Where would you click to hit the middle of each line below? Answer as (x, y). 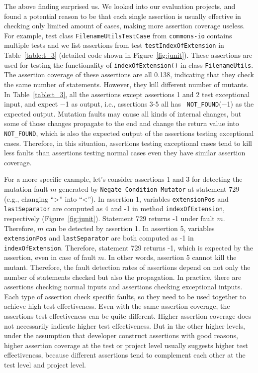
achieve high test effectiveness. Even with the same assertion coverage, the (117, 306)
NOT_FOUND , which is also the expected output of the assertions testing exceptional (129, 133)
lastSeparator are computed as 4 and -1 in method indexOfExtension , (114, 208)
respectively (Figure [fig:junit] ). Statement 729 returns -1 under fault (109, 218)
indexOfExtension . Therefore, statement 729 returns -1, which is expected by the (129, 247)
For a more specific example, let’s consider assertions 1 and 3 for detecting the (123, 179)
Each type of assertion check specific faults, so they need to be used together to (125, 296)
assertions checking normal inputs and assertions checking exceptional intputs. (123, 287)
